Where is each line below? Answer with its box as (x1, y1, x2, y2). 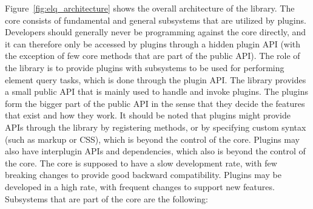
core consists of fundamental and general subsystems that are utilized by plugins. (5, 13, 306, 26)
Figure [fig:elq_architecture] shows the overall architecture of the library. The (5, 2, 295, 14)
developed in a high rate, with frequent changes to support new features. (5, 180, 275, 193)
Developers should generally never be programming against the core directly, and (5, 26, 306, 38)
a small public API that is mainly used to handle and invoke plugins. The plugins (5, 85, 308, 98)
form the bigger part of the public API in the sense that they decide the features (5, 97, 305, 109)
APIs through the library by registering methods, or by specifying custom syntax (5, 120, 306, 133)
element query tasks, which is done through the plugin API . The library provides (5, 73, 306, 86)
